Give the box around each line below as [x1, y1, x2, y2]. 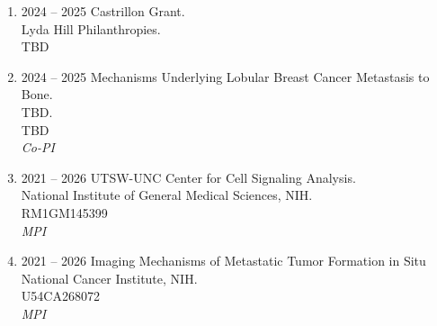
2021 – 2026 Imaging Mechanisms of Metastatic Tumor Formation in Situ [21, 251, 426, 270]
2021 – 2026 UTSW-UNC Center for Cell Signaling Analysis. [21, 168, 356, 186]
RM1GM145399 [21, 203, 108, 222]
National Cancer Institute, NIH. [21, 268, 198, 287]
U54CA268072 [21, 286, 100, 305]
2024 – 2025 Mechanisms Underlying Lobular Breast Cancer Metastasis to [21, 67, 430, 86]
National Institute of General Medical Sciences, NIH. [21, 186, 313, 204]
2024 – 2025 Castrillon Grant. [21, 2, 185, 20]
